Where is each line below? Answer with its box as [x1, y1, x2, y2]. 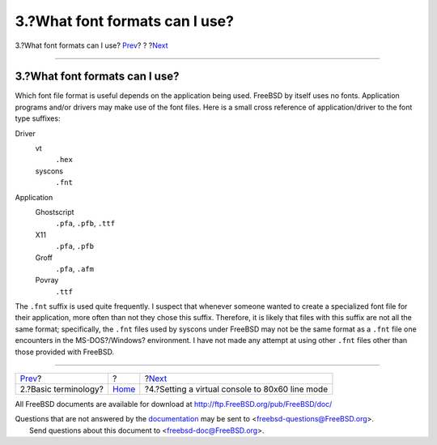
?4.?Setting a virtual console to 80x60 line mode [144, 383, 328, 395]
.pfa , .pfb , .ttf [55, 219, 116, 229]
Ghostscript [35, 207, 74, 216]
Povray [35, 276, 59, 285]
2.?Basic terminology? [19, 383, 104, 395]
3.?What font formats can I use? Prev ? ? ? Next [15, 41, 169, 50]
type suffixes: [15, 113, 61, 123]
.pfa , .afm [55, 263, 95, 273]
